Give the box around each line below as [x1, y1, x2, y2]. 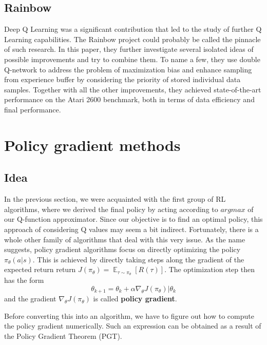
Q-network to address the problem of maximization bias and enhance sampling [4, 64, 252, 74]
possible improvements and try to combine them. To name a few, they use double [4, 53, 260, 64]
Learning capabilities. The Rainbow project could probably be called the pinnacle [4, 33, 261, 44]
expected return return [4, 264, 76, 275]
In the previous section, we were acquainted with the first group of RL [4, 194, 226, 204]
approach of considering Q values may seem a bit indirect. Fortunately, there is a [4, 223, 259, 234]
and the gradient [4, 293, 56, 304]
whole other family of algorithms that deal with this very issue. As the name [4, 234, 245, 244]
